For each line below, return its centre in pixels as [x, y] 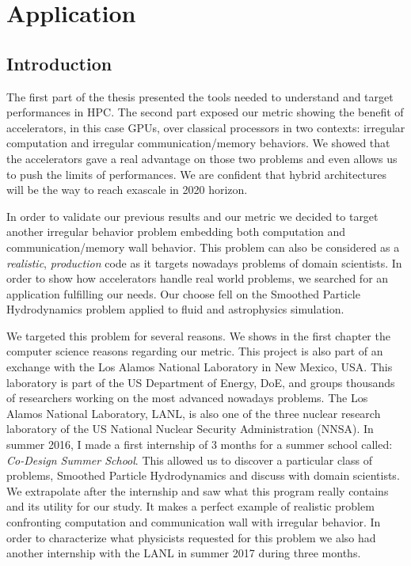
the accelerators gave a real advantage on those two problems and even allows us [202, 158]
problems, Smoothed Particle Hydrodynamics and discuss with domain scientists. [203, 475]
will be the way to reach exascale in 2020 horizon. [127, 190]
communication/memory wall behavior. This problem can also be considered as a [203, 247]
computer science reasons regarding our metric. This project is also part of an [195, 351]
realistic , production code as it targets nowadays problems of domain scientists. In [204, 262]
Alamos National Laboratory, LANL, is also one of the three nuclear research [194, 413]
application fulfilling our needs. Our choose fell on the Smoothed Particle [183, 293]
